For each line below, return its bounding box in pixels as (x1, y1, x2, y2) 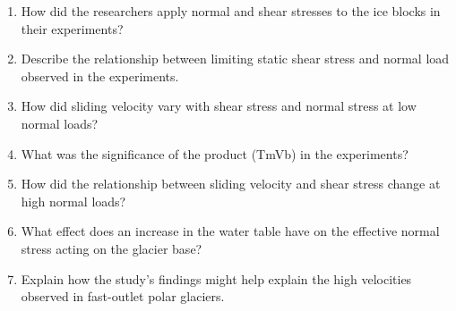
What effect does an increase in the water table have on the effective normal (21, 222, 440, 240)
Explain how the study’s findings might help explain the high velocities (21, 269, 412, 288)
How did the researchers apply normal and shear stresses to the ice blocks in (21, 2, 441, 20)
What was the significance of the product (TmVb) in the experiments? (21, 144, 409, 163)
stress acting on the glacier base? (21, 239, 202, 257)
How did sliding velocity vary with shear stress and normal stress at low (21, 97, 417, 115)
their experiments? (21, 19, 124, 38)
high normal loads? (21, 191, 126, 210)
